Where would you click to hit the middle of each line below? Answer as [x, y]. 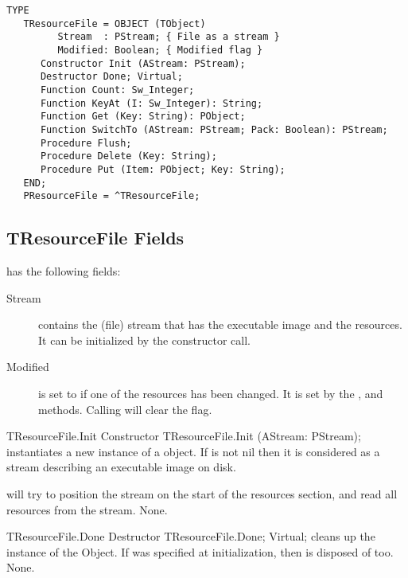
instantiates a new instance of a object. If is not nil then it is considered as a [193, 451]
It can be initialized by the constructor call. [144, 340]
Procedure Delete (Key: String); [128, 156]
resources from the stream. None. [87, 509]
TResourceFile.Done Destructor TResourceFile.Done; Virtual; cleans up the [191, 536]
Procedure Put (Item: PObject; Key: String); [163, 169]
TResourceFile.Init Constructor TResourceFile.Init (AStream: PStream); [184, 436]
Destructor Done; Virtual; [111, 77]
